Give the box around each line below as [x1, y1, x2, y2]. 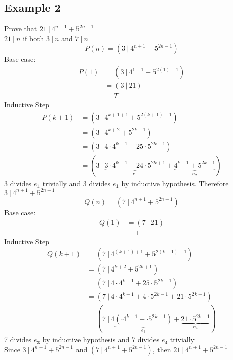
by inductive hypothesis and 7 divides [42, 334, 160, 345]
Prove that [4, 23, 37, 34]
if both [23, 33, 44, 43]
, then [152, 344, 171, 354]
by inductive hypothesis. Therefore [121, 177, 229, 188]
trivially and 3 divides [42, 177, 111, 188]
